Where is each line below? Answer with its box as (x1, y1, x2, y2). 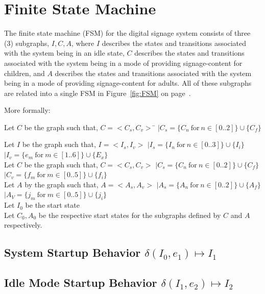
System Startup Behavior (4, 244, 141, 260)
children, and (4, 67, 45, 78)
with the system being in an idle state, (4, 47, 125, 58)
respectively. (4, 219, 42, 230)
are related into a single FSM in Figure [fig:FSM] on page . (4, 87, 191, 98)
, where (71, 37, 94, 48)
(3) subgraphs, (4, 37, 50, 48)
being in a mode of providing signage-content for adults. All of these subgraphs (4, 78, 252, 88)
